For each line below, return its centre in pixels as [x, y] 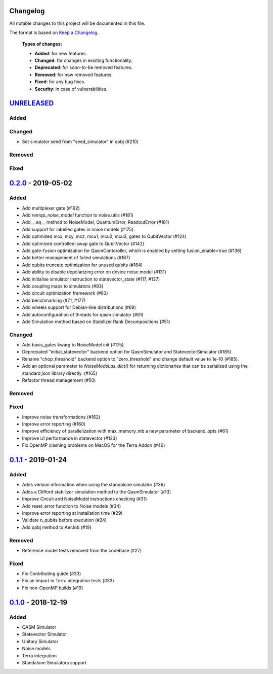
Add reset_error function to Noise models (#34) [72, 506]
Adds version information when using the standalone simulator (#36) [94, 485]
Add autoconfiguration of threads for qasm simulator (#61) [83, 314]
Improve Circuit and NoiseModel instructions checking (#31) [84, 499]
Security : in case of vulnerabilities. [71, 89]
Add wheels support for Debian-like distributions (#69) [79, 307]
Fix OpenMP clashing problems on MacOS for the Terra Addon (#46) [94, 445]
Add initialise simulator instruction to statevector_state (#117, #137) [91, 279]
